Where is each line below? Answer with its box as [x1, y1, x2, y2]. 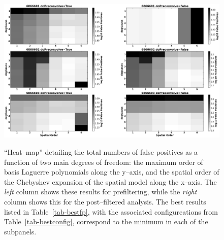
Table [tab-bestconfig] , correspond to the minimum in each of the [4, 216, 208, 227]
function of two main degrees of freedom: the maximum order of [4, 156, 203, 167]
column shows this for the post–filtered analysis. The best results [4, 196, 206, 207]
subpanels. [4, 226, 37, 236]
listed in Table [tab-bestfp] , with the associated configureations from [4, 206, 218, 217]
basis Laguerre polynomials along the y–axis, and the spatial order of [4, 166, 219, 177]
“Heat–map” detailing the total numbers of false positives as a [4, 146, 198, 157]
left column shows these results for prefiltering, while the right [4, 186, 197, 197]
